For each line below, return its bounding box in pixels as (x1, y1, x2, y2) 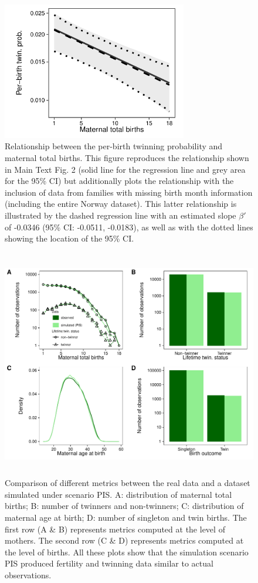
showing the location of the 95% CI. (5, 232, 134, 244)
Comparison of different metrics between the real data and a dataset (5, 477, 250, 489)
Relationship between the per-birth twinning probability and (5, 140, 223, 152)
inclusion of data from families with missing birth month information (5, 186, 253, 198)
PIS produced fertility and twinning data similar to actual (5, 557, 213, 569)
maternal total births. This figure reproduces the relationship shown (5, 151, 249, 163)
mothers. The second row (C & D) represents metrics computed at (5, 534, 244, 547)
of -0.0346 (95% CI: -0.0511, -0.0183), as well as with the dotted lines (5, 220, 253, 233)
